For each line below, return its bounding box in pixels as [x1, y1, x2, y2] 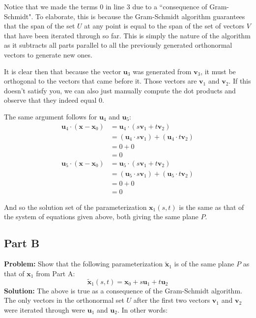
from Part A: [36, 268, 75, 278]
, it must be [200, 66, 236, 76]
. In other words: [117, 304, 168, 315]
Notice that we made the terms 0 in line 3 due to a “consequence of [4, 1, 207, 11]
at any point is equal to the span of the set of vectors [84, 21, 245, 31]
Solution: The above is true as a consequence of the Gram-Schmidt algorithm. [4, 285, 242, 295]
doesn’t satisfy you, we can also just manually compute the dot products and [4, 85, 236, 95]
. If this [228, 76, 251, 86]
